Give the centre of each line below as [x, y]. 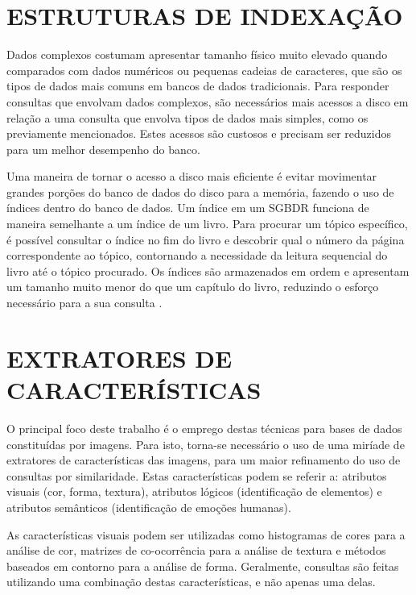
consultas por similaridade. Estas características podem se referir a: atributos [197, 475]
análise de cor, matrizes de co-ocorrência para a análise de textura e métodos [196, 550]
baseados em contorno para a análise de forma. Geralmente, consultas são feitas [203, 566]
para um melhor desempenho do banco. [103, 149]
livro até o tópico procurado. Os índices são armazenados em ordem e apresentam [208, 270]
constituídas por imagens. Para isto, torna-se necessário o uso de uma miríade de [206, 444]
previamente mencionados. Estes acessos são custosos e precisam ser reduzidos [199, 133]
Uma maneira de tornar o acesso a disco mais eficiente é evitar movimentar [192, 176]
